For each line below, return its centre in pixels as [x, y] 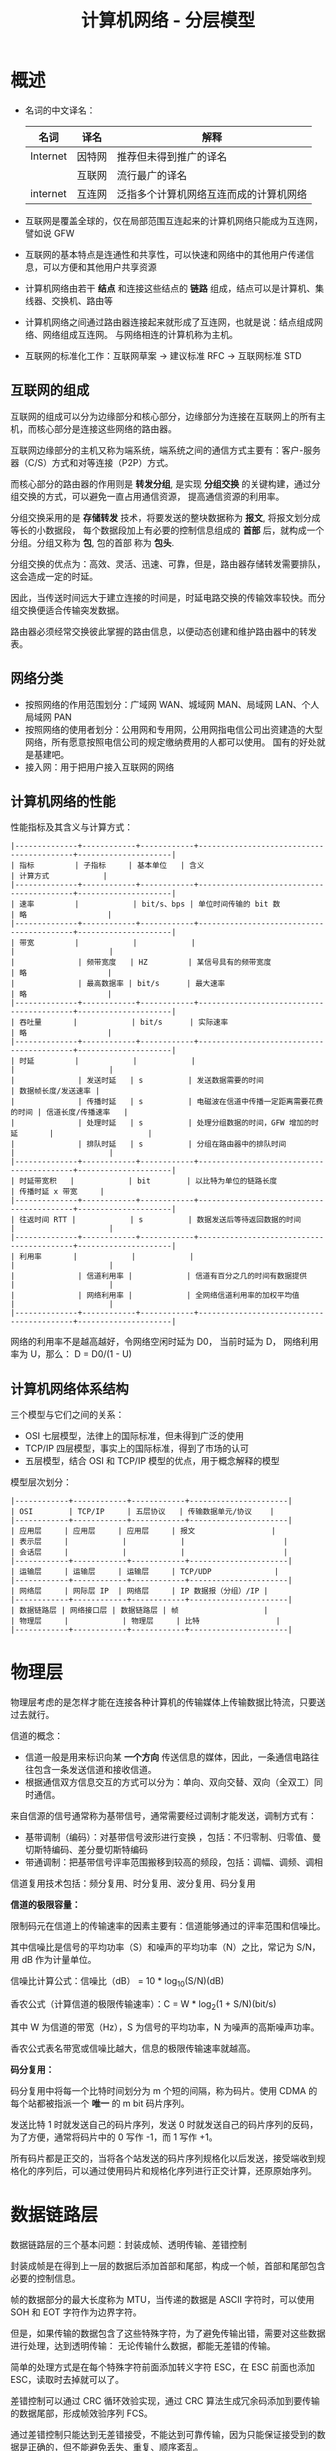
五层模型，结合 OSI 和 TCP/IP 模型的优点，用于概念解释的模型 [152, 1461]
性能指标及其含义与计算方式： [71, 827]
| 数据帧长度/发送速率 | [55, 1091]
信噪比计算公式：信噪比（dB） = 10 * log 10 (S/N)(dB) [117, 1982]
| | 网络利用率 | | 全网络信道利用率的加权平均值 [155, 1296]
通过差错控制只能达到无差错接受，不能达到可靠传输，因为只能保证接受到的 [163, 2434]
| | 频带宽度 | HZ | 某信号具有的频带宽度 [141, 962]
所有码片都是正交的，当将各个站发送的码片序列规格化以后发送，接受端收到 [163, 2158]
